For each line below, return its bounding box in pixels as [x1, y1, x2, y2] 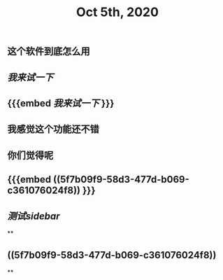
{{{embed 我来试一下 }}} [7, 97, 115, 109]
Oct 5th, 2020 [75, 4, 159, 20]
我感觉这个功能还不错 [7, 123, 99, 135]
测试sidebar [7, 210, 61, 222]
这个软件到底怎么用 [7, 45, 90, 57]
